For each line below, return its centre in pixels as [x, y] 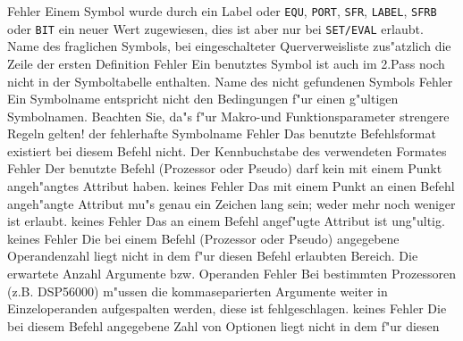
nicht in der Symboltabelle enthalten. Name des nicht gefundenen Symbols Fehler [230, 81]
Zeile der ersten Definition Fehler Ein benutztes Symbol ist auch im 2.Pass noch [226, 63]
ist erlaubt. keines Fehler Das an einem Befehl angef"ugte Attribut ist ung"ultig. [226, 221]
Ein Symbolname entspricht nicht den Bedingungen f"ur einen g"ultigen [203, 99]
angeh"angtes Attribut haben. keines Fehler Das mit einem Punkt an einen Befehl [231, 186]
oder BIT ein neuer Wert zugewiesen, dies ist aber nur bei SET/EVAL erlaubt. [215, 28]
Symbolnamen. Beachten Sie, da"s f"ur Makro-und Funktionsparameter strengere [228, 116]
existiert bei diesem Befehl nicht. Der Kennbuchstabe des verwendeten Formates [227, 150]
